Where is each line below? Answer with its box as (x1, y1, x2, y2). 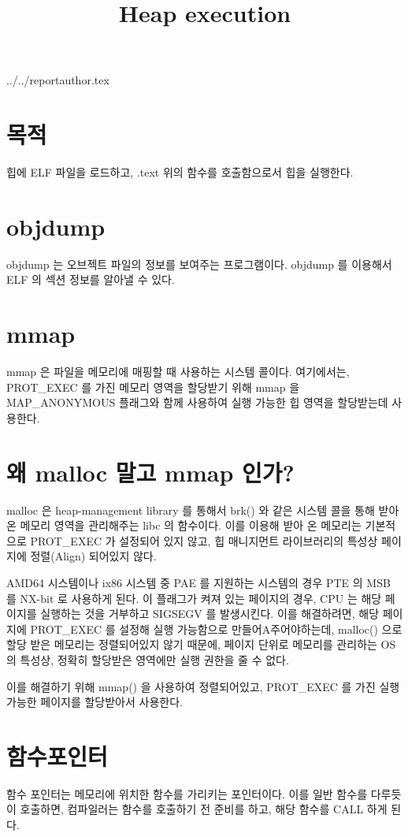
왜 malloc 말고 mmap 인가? (6, 456, 295, 488)
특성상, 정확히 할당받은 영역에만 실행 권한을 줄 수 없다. (20, 651, 289, 668)
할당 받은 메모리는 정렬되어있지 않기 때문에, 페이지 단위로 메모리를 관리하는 (6, 636, 377, 653)
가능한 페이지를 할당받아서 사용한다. (6, 694, 183, 710)
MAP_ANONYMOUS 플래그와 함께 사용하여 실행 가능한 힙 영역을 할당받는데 (6, 394, 388, 411)
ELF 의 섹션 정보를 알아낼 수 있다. (6, 271, 175, 288)
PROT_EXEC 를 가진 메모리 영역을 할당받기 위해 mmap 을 (6, 378, 300, 395)
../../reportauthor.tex (6, 72, 109, 88)
